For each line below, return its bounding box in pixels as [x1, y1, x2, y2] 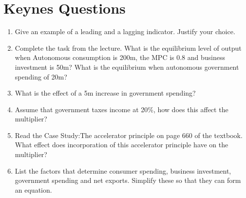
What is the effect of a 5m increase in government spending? [15, 88, 196, 98]
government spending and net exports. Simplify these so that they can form [15, 175, 241, 185]
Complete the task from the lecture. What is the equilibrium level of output [15, 42, 242, 53]
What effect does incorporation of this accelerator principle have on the [15, 139, 228, 150]
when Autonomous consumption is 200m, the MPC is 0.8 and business [15, 52, 226, 62]
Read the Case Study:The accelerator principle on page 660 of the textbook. [15, 130, 243, 140]
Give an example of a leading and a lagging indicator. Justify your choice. [15, 26, 235, 37]
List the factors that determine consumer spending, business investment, [15, 165, 231, 176]
